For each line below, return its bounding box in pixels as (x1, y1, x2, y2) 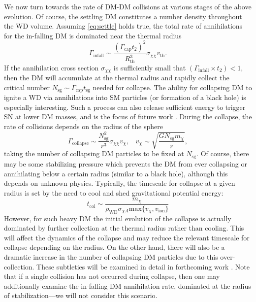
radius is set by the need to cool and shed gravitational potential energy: (4, 187, 224, 198)
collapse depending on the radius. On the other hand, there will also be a (4, 242, 225, 252)
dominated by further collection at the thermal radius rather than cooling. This (4, 223, 244, 233)
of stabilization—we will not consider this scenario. (4, 290, 158, 301)
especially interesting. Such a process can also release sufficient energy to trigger (4, 101, 246, 112)
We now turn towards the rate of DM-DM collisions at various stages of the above (4, 1, 252, 11)
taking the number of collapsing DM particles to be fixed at (4, 148, 184, 159)
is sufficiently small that (113, 62, 186, 72)
